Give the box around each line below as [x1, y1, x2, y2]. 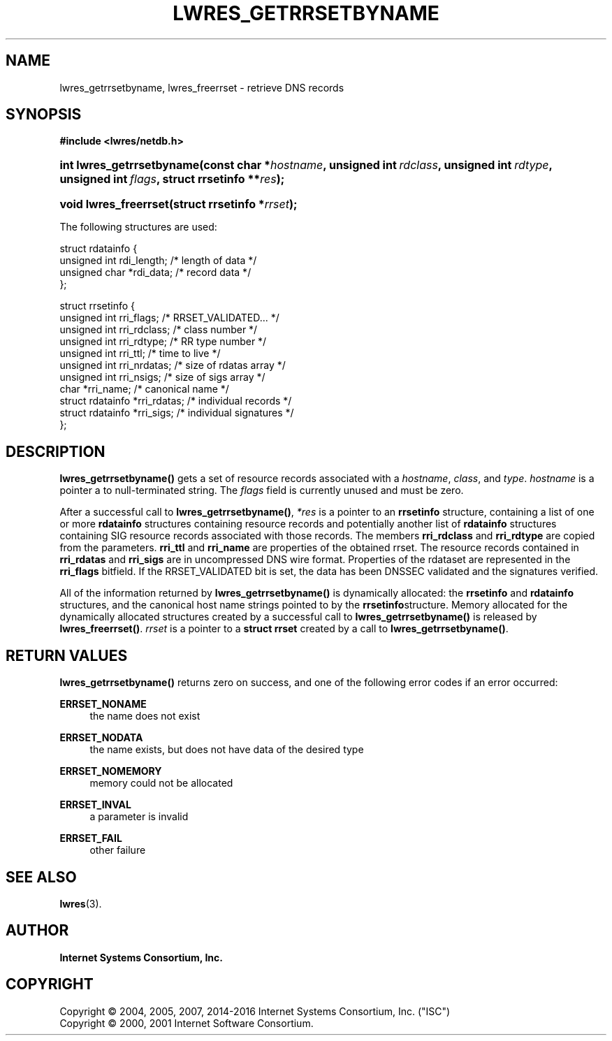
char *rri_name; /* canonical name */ [59, 383, 229, 395]
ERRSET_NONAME [59, 698, 147, 711]
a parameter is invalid [89, 810, 189, 823]
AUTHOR [6, 922, 69, 940]
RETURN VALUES [6, 646, 128, 664]
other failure [89, 844, 146, 857]
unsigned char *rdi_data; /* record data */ [59, 266, 252, 279]
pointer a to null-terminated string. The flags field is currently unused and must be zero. [59, 484, 464, 497]
